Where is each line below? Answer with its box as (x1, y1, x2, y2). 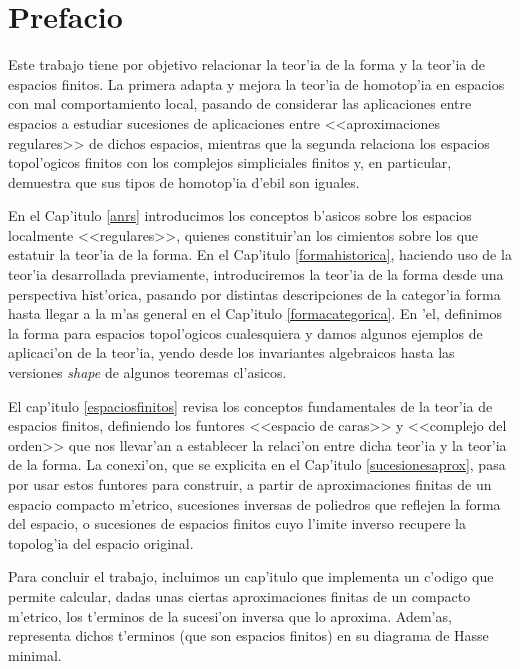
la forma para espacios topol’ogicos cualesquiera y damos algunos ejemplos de (8, 322, 483, 343)
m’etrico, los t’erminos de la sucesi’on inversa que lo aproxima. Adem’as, (8, 605, 452, 626)
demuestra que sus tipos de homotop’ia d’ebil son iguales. (8, 171, 360, 192)
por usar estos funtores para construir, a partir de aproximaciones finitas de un (8, 474, 492, 494)
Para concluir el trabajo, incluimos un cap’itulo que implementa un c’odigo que (8, 566, 494, 587)
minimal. (8, 644, 62, 665)
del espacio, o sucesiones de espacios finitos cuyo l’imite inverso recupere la (8, 513, 466, 534)
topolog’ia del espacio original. (8, 532, 194, 553)
